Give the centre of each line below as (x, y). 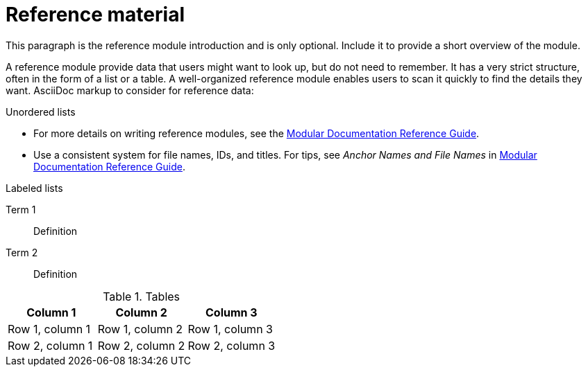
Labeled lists (34, 188)
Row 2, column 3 (232, 345)
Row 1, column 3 (230, 329)
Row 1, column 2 (140, 329)
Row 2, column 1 (50, 345)
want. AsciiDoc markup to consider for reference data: (130, 90)
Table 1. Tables (142, 296)
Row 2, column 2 (141, 345)
